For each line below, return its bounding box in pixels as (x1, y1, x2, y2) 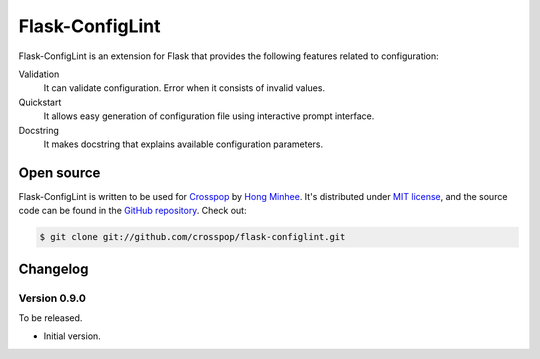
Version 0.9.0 (18, 291, 87, 305)
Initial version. (43, 330, 102, 342)
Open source (18, 164, 101, 181)
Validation (18, 68, 60, 80)
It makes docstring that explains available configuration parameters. (43, 138, 324, 150)
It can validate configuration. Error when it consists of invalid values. (43, 82, 325, 94)
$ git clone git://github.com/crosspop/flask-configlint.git (39, 231, 346, 243)
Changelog (18, 260, 89, 277)
